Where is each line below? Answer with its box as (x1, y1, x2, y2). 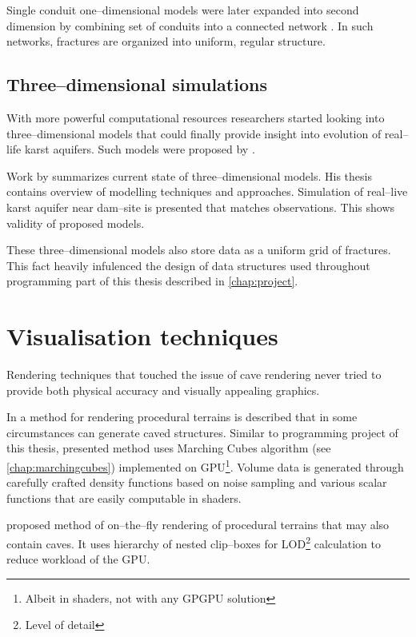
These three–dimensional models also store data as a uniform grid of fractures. (6, 241, 391, 258)
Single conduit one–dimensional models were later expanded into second (6, 2, 359, 18)
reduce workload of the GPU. (6, 551, 150, 567)
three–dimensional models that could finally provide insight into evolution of (6, 125, 382, 141)
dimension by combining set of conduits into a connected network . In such (6, 17, 374, 34)
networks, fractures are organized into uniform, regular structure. (6, 33, 326, 50)
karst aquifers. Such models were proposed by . (24, 141, 255, 157)
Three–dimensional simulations (6, 72, 267, 97)
